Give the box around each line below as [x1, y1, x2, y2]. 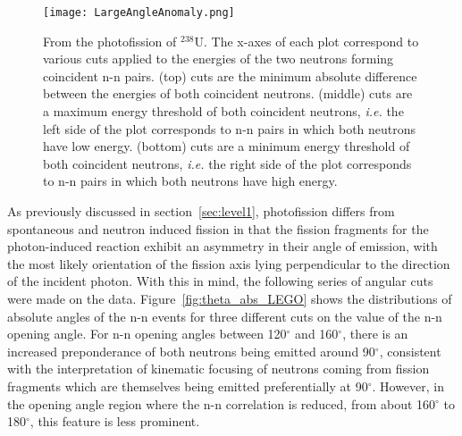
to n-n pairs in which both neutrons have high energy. [43, 172, 338, 190]
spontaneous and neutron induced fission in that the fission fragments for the [7, 219, 429, 238]
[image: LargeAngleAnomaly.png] [43, 6, 235, 19]
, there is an [342, 324, 408, 343]
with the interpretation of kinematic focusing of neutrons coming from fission [7, 359, 430, 378]
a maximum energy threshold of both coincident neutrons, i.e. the [43, 102, 404, 121]
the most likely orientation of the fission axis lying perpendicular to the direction [7, 254, 450, 272]
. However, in [372, 376, 444, 395]
